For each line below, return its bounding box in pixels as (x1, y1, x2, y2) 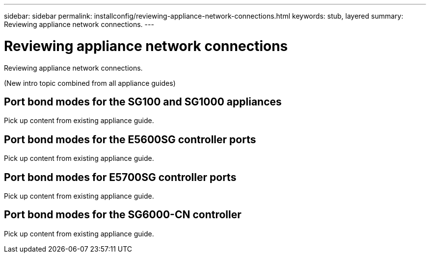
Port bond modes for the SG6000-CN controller (4, 208, 242, 221)
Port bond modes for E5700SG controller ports (4, 171, 237, 183)
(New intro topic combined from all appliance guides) (4, 78, 176, 87)
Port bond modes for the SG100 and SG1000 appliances (4, 95, 282, 108)
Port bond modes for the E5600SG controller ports (4, 133, 256, 146)
